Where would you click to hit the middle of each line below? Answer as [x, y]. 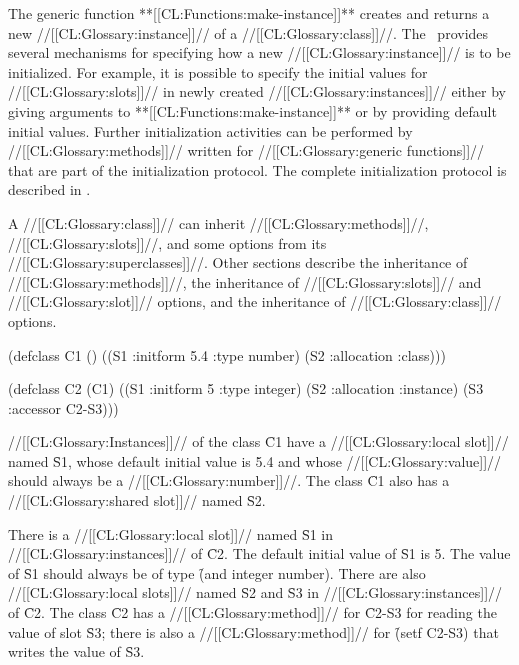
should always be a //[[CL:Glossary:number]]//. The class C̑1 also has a [229, 480]
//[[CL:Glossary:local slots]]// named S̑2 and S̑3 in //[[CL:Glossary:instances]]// [255, 592]
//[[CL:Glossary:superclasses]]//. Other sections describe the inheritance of [238, 262]
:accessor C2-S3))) [63, 407]
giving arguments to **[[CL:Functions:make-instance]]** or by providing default [252, 110]
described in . [49, 189]
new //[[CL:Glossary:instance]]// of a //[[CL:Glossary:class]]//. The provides [248, 32]
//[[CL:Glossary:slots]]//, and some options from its [167, 242]
